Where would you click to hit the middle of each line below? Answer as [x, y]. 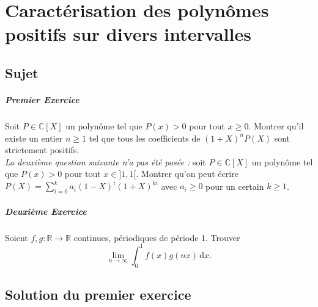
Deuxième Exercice [46, 211]
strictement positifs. [42, 150]
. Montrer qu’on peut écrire [187, 174]
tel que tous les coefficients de [145, 138]
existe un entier [34, 138]
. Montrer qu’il [276, 125]
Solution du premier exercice [98, 294]
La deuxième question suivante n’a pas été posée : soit [105, 161]
